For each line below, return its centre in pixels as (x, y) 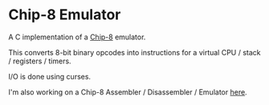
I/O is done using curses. (49, 76)
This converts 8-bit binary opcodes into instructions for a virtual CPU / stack (134, 52)
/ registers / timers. (40, 61)
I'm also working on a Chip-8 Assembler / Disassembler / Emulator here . (128, 92)
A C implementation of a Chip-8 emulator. (77, 37)
